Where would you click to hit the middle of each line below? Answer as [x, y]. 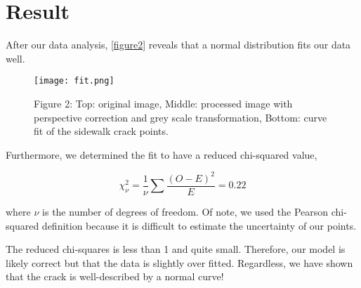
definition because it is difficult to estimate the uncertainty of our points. [199, 225]
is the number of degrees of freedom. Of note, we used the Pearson [185, 211]
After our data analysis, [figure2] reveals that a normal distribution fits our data [178, 45]
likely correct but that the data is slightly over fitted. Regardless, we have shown [179, 262]
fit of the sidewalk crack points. [101, 131]
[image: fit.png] [74, 81]
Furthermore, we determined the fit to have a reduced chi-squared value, [162, 154]
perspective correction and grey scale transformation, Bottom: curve [180, 117]
